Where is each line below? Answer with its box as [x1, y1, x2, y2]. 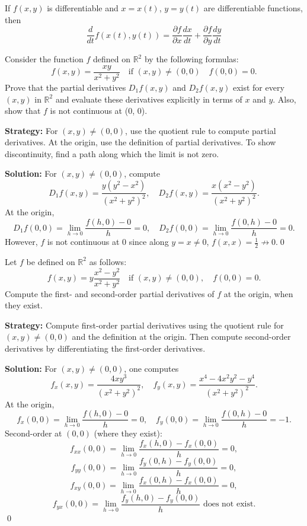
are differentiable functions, [203, 2, 303, 14]
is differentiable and [47, 2, 119, 14]
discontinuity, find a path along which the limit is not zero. [5, 147, 219, 160]
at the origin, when [223, 287, 293, 299]
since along [129, 235, 169, 248]
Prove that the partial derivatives [5, 81, 126, 93]
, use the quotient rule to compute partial [125, 124, 276, 136]
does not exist [203, 500, 254, 509]
